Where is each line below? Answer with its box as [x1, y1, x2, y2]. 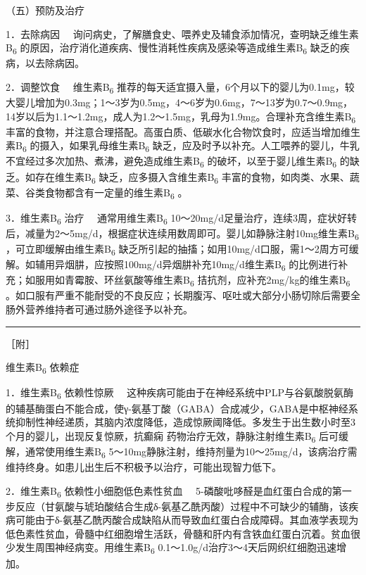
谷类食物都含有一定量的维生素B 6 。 [25, 184, 188, 201]
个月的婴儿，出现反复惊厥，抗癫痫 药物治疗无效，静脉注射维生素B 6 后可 [6, 428, 339, 445]
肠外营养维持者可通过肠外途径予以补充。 [6, 302, 193, 317]
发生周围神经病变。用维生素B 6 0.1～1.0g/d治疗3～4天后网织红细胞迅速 [15, 540, 336, 557]
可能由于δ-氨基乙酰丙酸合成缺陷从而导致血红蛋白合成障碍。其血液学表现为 [15, 512, 359, 527]
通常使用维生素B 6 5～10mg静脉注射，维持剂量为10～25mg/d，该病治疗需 [25, 443, 358, 460]
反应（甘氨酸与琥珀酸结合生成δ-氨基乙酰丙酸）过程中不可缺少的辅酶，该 [15, 498, 349, 513]
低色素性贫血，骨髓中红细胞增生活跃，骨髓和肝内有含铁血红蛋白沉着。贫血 [6, 526, 351, 541]
